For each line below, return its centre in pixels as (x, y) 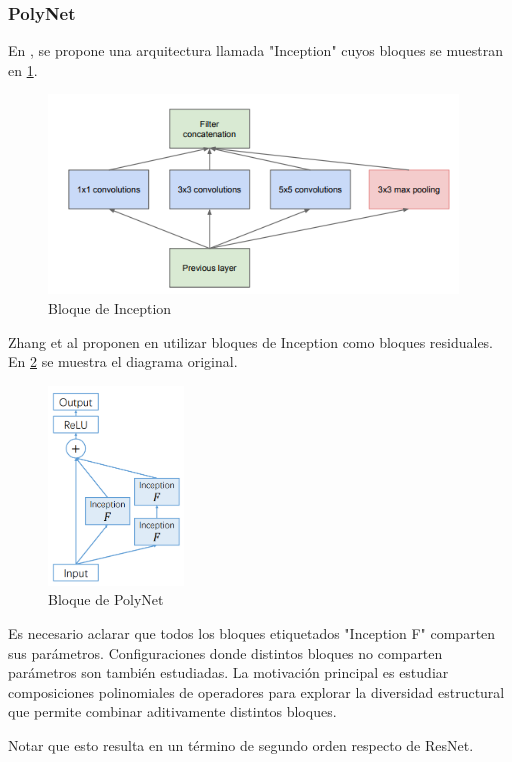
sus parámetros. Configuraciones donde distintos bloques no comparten (225, 652)
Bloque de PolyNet (106, 599)
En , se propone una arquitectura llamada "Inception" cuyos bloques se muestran (256, 50)
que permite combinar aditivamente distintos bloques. (172, 711)
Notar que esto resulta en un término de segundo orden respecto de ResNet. (241, 744)
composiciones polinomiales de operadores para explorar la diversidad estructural (256, 691)
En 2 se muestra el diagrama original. (123, 361)
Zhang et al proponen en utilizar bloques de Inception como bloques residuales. (251, 341)
